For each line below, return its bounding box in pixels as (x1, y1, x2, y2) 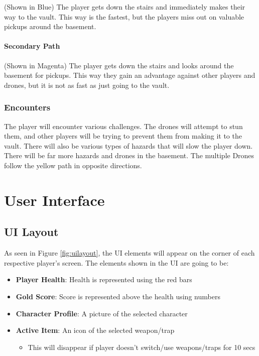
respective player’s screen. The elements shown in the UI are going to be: (4, 257, 229, 268)
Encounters (4, 101, 51, 113)
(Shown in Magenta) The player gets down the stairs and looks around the (4, 60, 234, 70)
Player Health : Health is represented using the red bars (16, 274, 192, 285)
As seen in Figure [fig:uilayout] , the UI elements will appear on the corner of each (4, 248, 255, 258)
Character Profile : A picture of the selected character (16, 308, 188, 318)
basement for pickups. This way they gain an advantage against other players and (4, 70, 255, 80)
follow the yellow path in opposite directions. (4, 160, 142, 170)
